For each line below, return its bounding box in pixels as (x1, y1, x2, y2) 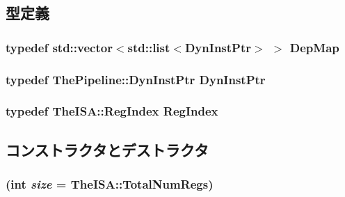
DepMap (289, 38, 339, 56)
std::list (127, 38, 170, 56)
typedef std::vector (6, 38, 113, 56)
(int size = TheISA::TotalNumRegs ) (6, 175, 214, 193)
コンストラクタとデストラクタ (6, 139, 209, 160)
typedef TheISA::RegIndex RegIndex (6, 102, 218, 120)
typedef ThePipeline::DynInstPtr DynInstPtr (6, 70, 266, 88)
